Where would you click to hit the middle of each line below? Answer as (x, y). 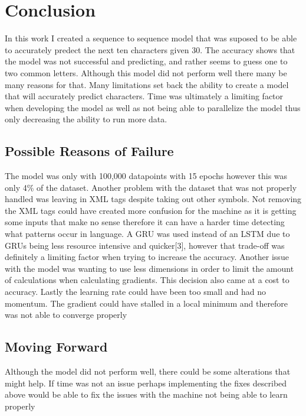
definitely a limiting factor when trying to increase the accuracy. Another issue (147, 257)
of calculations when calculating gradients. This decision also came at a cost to (147, 280)
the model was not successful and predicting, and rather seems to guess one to (146, 61)
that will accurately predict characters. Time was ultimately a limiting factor (144, 96)
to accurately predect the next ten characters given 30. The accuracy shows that (150, 49)
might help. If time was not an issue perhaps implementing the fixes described (146, 383)
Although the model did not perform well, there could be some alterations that (148, 371)
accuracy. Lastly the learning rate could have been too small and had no (136, 292)
